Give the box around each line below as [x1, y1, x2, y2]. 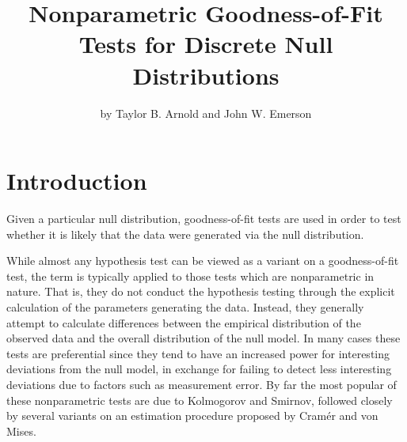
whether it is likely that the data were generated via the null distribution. [6, 225, 364, 242]
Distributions [132, 59, 280, 91]
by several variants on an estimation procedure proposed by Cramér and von [6, 407, 378, 424]
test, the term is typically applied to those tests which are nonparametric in [6, 267, 375, 284]
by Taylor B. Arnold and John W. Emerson [100, 104, 312, 121]
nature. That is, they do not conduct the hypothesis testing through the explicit [6, 283, 395, 300]
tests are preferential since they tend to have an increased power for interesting [6, 345, 390, 361]
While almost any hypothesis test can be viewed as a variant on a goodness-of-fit [6, 252, 399, 269]
